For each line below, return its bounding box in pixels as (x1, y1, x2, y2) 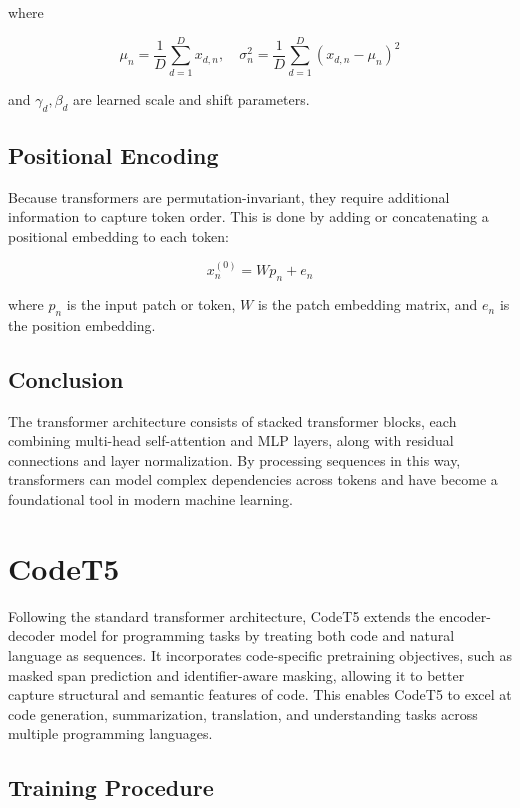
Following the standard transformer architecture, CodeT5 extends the (8, 605, 435, 626)
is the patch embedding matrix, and (257, 294, 478, 315)
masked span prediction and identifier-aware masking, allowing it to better (8, 664, 465, 685)
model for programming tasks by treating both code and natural (59, 625, 455, 646)
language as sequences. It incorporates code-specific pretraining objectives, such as (8, 644, 512, 665)
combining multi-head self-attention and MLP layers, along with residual (8, 430, 454, 451)
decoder (8, 625, 56, 646)
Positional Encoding (8, 139, 219, 170)
